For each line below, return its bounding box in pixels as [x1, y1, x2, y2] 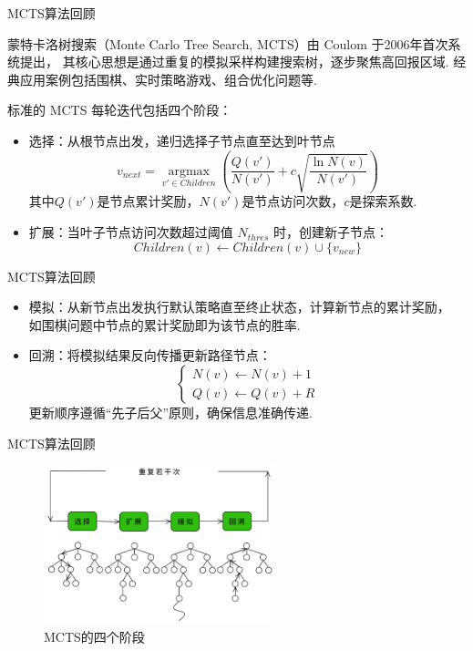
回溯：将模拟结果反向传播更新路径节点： [28, 346, 272, 365]
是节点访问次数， [242, 191, 344, 211]
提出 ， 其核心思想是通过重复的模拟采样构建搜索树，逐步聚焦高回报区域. [19, 52, 449, 71]
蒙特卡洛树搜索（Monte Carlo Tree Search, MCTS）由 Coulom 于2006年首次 [7, 34, 448, 53]
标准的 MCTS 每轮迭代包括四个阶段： [7, 100, 232, 119]
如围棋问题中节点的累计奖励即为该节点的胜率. [28, 315, 301, 334]
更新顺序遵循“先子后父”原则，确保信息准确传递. [28, 403, 313, 422]
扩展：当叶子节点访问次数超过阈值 [28, 222, 233, 242]
